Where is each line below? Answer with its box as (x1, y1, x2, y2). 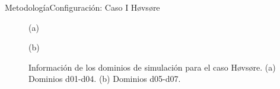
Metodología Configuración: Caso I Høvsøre (5, 1, 160, 13)
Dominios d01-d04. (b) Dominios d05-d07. (28, 72, 181, 85)
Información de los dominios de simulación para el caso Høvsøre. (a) (28, 61, 276, 73)
